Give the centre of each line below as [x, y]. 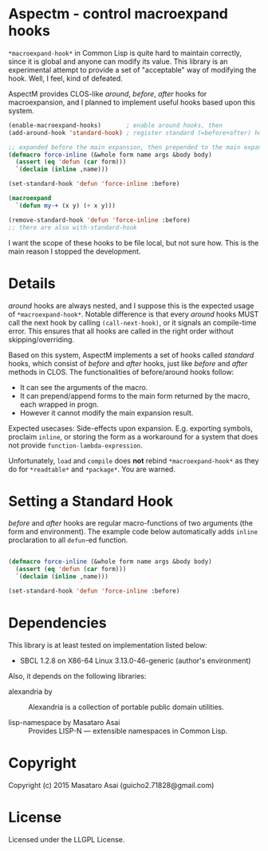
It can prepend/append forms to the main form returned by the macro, [135, 396]
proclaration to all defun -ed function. [68, 540]
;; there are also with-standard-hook [73, 227]
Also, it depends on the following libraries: [77, 676]
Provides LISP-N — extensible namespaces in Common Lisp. [128, 731]
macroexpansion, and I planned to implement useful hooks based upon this [132, 102]
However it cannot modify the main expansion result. [106, 412]
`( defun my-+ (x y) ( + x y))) [65, 205]
